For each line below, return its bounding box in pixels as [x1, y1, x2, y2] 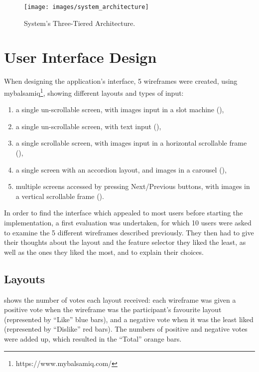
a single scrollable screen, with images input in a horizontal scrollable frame [15, 138, 247, 148]
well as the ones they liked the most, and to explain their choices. [4, 246, 204, 257]
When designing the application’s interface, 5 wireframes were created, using [4, 76, 238, 86]
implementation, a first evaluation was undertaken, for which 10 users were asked [4, 217, 252, 227]
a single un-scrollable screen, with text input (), [15, 121, 161, 131]
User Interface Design [4, 47, 157, 67]
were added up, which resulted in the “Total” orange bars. [4, 333, 182, 344]
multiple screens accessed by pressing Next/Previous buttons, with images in [15, 181, 250, 191]
